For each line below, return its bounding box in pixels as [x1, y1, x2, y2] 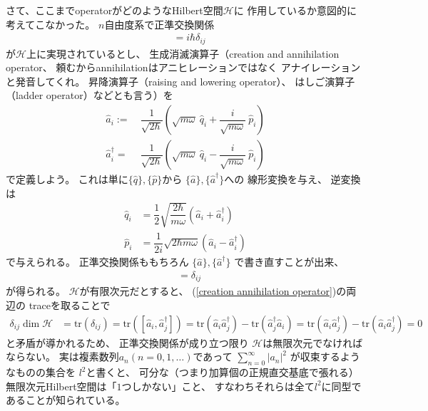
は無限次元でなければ [263, 335, 363, 350]
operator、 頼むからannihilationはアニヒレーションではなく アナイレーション [6, 60, 361, 75]
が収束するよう [290, 349, 360, 364]
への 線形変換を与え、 [224, 172, 327, 187]
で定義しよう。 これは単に [6, 172, 128, 187]
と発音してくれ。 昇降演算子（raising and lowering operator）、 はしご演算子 [6, 73, 355, 88]
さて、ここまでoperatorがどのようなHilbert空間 [6, 3, 223, 17]
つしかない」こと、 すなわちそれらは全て [121, 378, 315, 393]
